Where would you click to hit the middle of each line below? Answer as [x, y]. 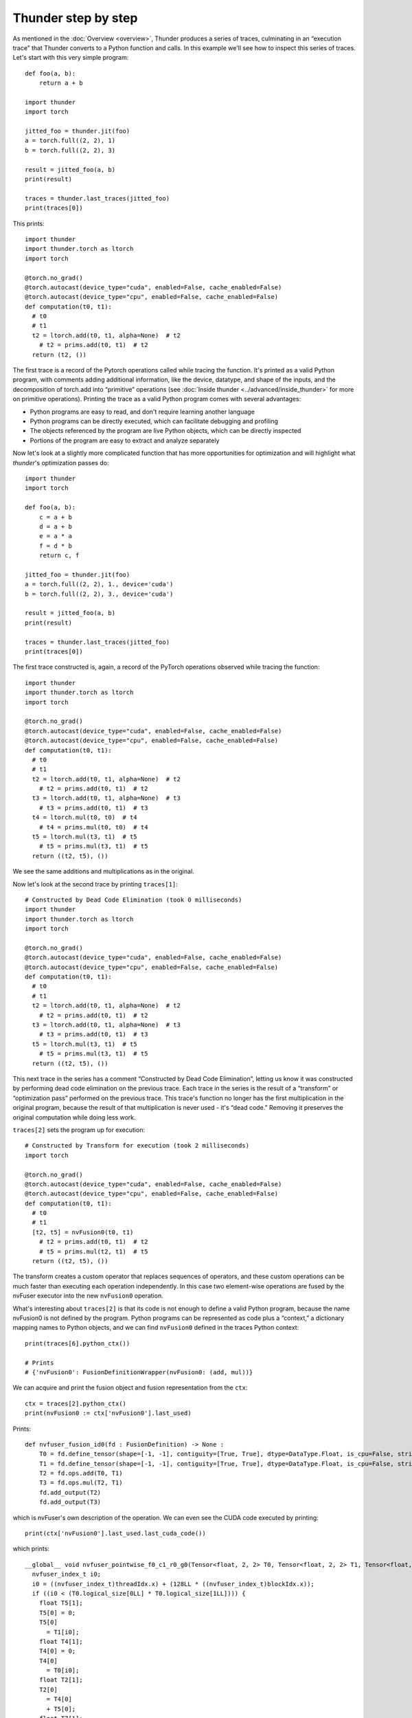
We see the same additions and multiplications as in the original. [104, 871]
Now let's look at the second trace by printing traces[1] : [95, 884]
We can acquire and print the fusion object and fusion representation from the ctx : [130, 1387]
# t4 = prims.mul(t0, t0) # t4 [93, 827]
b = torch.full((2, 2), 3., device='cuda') [99, 594]
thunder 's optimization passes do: [61, 462]
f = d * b [55, 546]
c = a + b [55, 517]
